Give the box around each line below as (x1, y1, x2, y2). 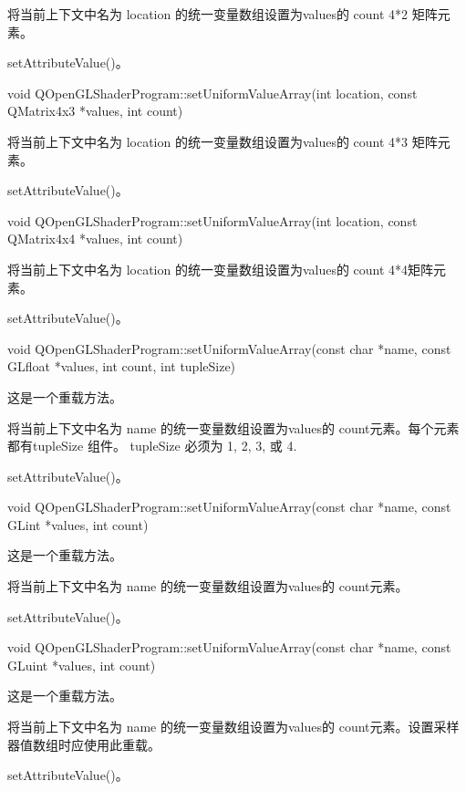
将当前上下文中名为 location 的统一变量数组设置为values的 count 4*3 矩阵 (7, 131, 438, 151)
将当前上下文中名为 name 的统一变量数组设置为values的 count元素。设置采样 (7, 717, 460, 736)
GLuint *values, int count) (7, 655, 156, 674)
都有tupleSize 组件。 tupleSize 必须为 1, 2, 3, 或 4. (7, 436, 297, 455)
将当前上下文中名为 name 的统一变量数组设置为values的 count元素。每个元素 (7, 418, 460, 437)
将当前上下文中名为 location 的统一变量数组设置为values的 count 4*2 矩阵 (7, 5, 438, 23)
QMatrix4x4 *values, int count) (7, 229, 183, 248)
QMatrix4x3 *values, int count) (7, 101, 183, 120)
